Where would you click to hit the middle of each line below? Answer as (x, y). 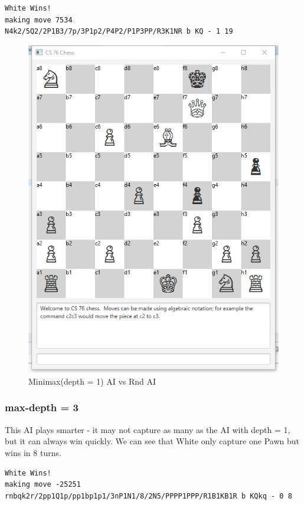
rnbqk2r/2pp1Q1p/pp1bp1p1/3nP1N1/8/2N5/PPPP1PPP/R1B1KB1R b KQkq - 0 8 (148, 496)
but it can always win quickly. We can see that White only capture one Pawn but (152, 441)
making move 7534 (39, 20)
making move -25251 (43, 485)
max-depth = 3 (42, 407)
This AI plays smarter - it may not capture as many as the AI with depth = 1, (148, 429)
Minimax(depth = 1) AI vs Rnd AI (92, 381)
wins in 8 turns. (33, 452)
